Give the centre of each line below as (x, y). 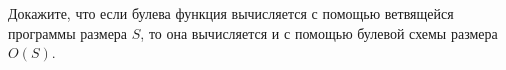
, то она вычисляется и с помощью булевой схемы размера (319, 32)
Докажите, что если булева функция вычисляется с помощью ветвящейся (231, 13)
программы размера (68, 32)
